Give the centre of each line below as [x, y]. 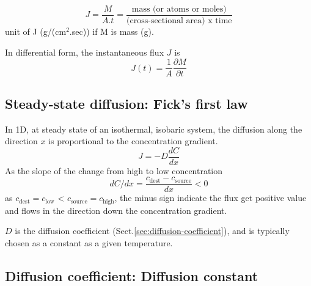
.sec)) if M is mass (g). [112, 31]
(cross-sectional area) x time [179, 21]
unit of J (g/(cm [36, 31]
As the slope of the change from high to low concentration [114, 170]
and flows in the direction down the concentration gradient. [116, 210]
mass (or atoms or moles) [179, 9]
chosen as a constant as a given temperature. [89, 243]
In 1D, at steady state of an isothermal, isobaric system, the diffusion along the [154, 129]
